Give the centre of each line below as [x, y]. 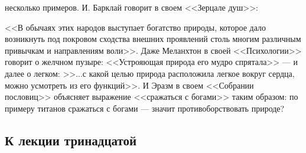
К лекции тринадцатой [71, 140]
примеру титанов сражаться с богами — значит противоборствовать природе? [145, 108]
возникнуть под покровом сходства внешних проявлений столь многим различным [153, 39]
